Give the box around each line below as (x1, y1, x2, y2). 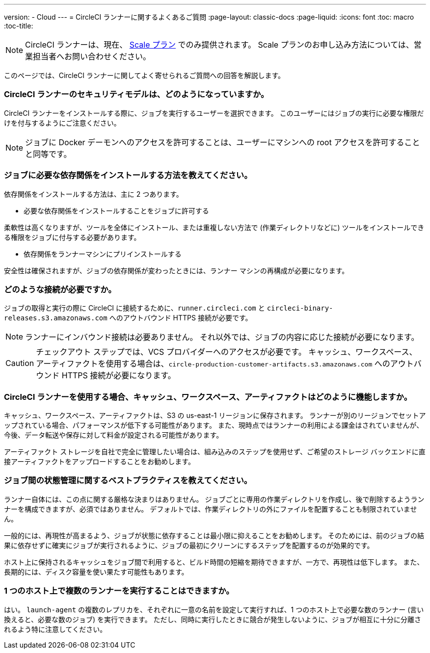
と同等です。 (25, 149, 72, 159)
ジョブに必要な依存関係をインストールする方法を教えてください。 (4, 170, 252, 181)
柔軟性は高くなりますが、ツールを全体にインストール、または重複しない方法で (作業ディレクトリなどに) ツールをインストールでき (4, 223, 425, 232)
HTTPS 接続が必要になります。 (61, 370, 176, 381)
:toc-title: (4, 22, 33, 30)
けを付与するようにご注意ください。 (4, 118, 121, 127)
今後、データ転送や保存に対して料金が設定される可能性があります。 (4, 431, 223, 439)
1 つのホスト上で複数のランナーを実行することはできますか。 (4, 586, 234, 596)
